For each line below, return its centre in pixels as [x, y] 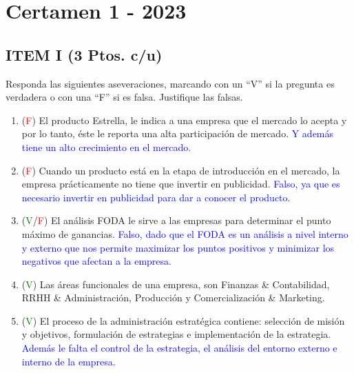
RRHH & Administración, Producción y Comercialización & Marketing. [173, 298]
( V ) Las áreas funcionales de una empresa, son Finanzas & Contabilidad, [176, 284]
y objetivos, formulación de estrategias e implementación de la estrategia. [176, 334]
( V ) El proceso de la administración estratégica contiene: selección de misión [183, 320]
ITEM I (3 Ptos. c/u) [84, 54]
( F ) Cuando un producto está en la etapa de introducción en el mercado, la [181, 170]
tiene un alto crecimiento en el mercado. [106, 147]
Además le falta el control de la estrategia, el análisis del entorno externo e [179, 348]
